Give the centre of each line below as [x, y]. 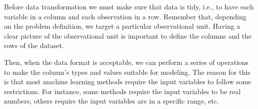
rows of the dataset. [34, 45]
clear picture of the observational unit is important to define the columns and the [128, 35]
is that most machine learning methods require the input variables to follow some [128, 82]
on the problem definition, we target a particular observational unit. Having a [122, 26]
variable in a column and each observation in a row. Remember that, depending [125, 16]
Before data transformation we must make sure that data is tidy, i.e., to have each [129, 6]
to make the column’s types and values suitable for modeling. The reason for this [127, 72]
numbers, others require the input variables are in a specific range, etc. [112, 101]
